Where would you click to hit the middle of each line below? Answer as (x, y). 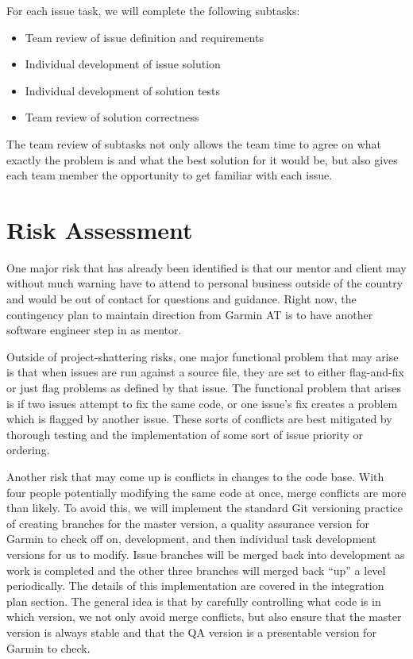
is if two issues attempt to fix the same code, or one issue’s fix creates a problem (202, 403)
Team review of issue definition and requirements (144, 37)
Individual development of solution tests (123, 90)
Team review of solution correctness (112, 117)
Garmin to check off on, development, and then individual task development (192, 539)
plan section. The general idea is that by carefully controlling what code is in (194, 601)
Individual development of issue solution (123, 64)
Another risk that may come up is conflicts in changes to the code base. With (195, 476)
